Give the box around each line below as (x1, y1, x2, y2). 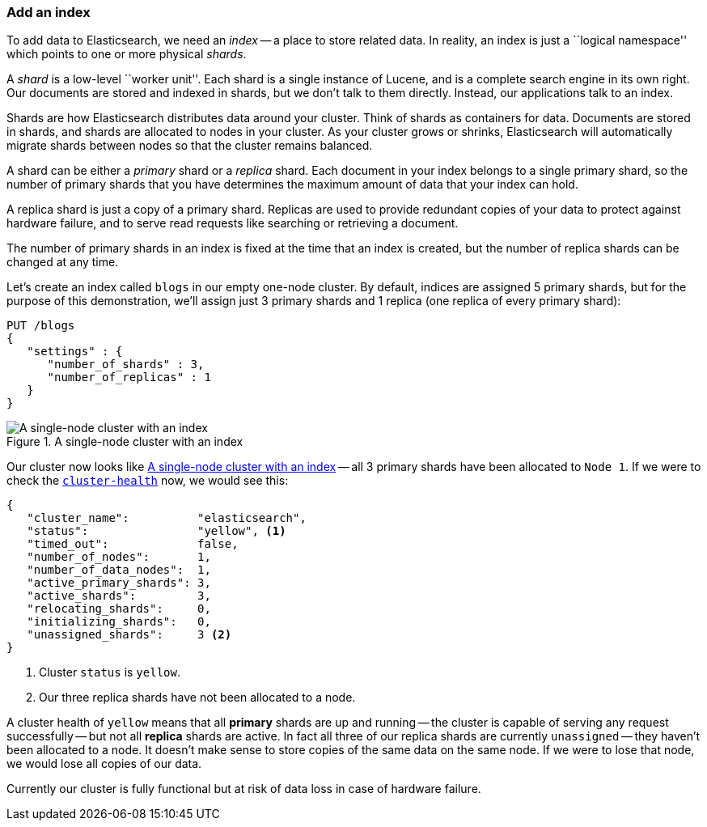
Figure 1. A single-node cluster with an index (6, 435, 243, 449)
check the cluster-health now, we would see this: (6, 473, 289, 488)
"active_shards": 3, (27, 589, 211, 603)
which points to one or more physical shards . (6, 47, 247, 61)
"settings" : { (27, 345, 123, 358)
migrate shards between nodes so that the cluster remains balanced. (6, 138, 373, 153)
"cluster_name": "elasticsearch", (27, 511, 307, 525)
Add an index (6, 4, 91, 20)
